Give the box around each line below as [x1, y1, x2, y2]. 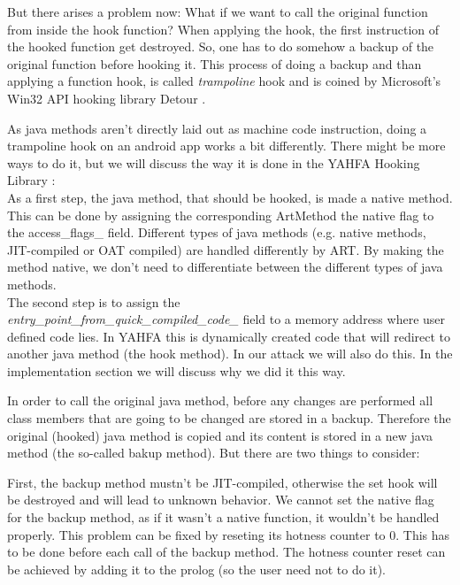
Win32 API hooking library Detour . [7, 89, 206, 107]
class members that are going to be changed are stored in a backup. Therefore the [7, 409, 451, 427]
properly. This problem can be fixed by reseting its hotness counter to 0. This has [7, 525, 450, 543]
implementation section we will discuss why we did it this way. [7, 361, 346, 380]
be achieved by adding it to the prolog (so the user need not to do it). [7, 559, 387, 578]
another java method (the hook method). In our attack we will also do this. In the [7, 344, 453, 363]
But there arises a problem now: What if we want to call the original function [7, 3, 428, 20]
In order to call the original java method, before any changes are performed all [7, 391, 433, 410]
